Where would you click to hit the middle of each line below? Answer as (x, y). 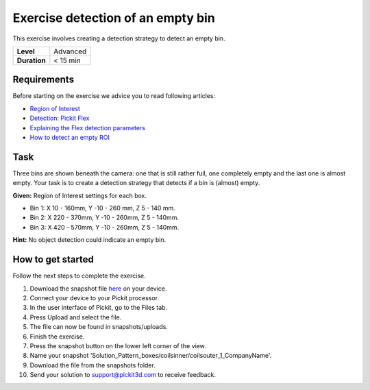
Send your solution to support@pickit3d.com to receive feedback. (123, 375)
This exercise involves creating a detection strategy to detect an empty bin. (119, 38)
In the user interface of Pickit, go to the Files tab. (99, 308)
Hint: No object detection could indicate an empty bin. (89, 240)
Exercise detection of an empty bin (114, 18)
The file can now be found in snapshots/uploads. (99, 327)
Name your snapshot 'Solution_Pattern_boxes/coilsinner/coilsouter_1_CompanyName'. (151, 356)
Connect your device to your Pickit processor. (95, 297)
